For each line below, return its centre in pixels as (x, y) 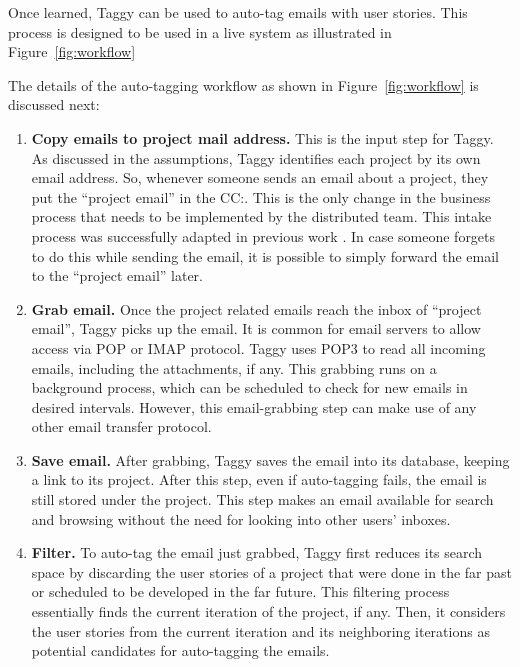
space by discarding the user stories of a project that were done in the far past (271, 571)
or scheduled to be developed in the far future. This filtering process (240, 591)
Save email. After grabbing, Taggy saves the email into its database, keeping (270, 459)
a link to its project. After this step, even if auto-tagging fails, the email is (259, 479)
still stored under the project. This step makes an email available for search (262, 499)
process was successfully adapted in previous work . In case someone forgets (263, 235)
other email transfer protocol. (121, 426)
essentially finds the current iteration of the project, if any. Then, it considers (268, 611)
